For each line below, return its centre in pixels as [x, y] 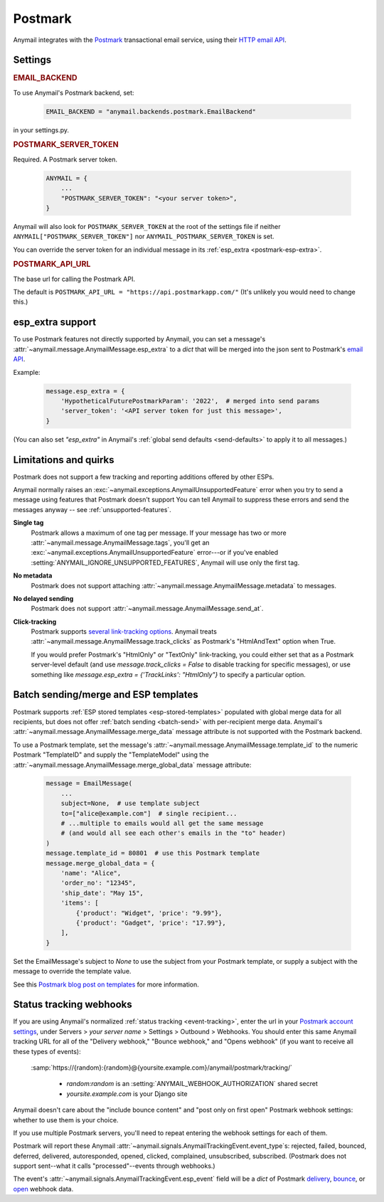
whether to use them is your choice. [66, 1119]
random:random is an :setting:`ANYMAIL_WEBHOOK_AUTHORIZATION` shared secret [192, 1084]
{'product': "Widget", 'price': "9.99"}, [149, 913]
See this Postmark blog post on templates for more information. [106, 984]
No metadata [33, 575]
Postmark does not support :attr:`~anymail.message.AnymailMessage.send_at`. [147, 609]
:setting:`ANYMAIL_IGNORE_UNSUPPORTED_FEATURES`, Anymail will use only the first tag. [165, 563]
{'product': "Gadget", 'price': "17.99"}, [151, 922]
